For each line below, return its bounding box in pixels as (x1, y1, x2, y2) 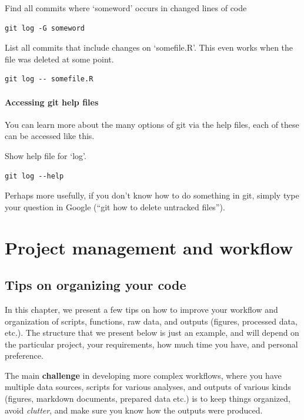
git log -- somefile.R (5, 75, 93, 84)
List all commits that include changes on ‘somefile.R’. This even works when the (5, 41, 293, 54)
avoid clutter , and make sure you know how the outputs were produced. (5, 404, 263, 416)
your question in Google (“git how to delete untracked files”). (5, 200, 225, 213)
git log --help (5, 171, 64, 180)
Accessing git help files (5, 95, 99, 108)
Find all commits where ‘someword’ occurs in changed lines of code (5, 2, 247, 14)
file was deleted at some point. (5, 52, 114, 65)
